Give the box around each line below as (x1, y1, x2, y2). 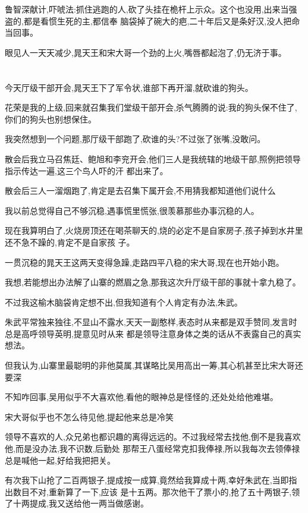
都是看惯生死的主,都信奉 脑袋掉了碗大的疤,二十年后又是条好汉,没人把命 (23, 14, 300, 27)
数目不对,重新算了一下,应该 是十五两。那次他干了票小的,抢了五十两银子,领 (12, 485, 300, 498)
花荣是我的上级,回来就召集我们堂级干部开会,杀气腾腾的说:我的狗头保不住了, (5, 101, 297, 114)
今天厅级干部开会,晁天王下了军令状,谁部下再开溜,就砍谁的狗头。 (5, 81, 253, 93)
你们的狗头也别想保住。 (5, 112, 96, 125)
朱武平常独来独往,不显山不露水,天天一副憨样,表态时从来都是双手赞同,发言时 (5, 316, 297, 328)
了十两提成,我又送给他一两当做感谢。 (5, 497, 149, 509)
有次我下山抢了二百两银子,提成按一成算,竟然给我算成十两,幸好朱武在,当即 (5, 474, 289, 486)
